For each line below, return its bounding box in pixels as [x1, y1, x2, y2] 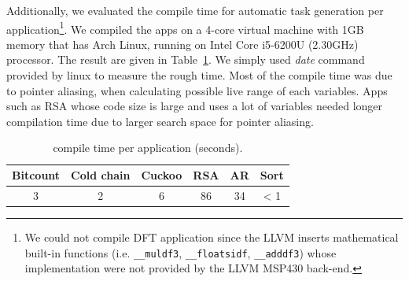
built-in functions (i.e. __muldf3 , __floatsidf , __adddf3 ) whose [24, 244, 337, 261]
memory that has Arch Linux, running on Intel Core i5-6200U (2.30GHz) [6, 35, 359, 52]
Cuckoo [141, 167, 182, 183]
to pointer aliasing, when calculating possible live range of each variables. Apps [6, 82, 388, 98]
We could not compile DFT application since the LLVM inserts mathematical [24, 228, 399, 245]
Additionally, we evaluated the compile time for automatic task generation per [6, 2, 384, 18]
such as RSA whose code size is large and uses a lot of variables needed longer [6, 98, 383, 114]
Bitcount [12, 167, 61, 183]
